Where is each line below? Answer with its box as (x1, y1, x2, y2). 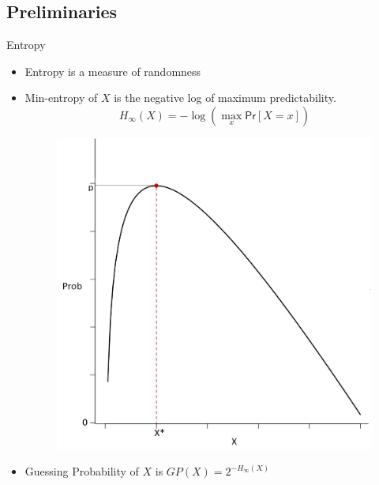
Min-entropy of (24, 89, 98, 106)
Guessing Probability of (24, 463, 139, 479)
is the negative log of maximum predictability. (114, 89, 336, 106)
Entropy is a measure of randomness (24, 62, 201, 79)
